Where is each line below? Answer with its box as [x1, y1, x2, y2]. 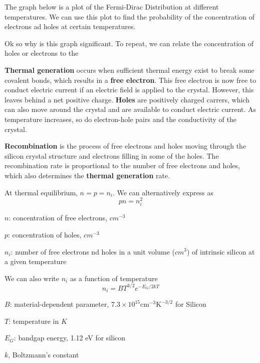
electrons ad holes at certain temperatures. [5, 21, 136, 32]
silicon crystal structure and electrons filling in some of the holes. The [5, 150, 219, 161]
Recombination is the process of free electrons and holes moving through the [5, 141, 246, 151]
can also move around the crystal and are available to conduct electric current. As [5, 104, 256, 114]
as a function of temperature [70, 273, 158, 283]
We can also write [5, 273, 59, 283]
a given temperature [5, 256, 67, 267]
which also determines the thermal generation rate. [5, 170, 170, 180]
